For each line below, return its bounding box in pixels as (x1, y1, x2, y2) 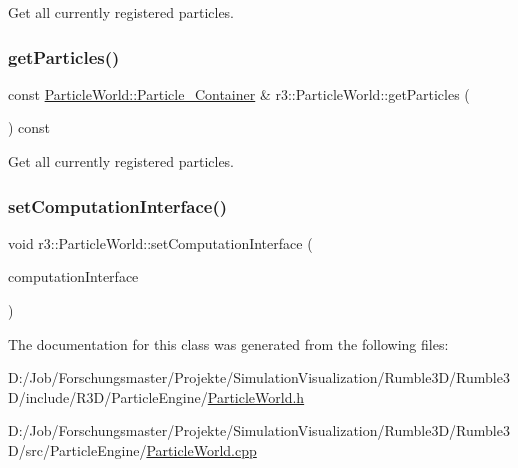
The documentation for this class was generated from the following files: (8, 333, 449, 354)
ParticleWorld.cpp (146, 439, 257, 460)
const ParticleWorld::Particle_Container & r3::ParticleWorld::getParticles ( (8, 83, 470, 104)
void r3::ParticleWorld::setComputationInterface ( (8, 232, 313, 253)
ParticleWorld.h (207, 386, 305, 407)
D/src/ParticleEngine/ (8, 439, 147, 460)
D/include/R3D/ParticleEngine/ (8, 386, 208, 407)
